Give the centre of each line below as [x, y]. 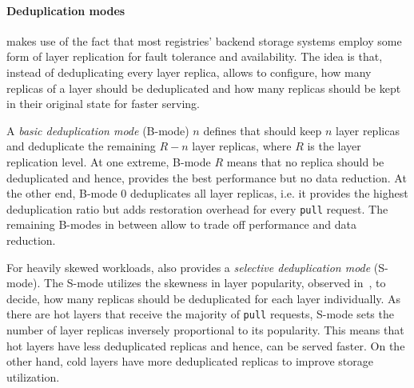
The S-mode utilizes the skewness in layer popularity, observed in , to [215, 283]
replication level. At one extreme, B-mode [109, 161]
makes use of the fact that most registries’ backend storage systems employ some [204, 40]
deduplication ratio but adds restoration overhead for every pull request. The [197, 208]
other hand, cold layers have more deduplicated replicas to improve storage [190, 361]
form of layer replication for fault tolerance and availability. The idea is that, [195, 56]
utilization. [33, 376]
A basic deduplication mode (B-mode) [98, 130]
